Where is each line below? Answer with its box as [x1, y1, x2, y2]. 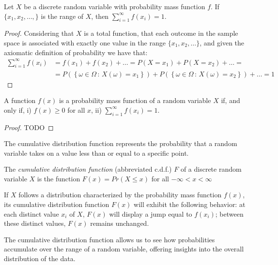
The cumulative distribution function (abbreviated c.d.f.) [4, 164, 172, 174]
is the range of [41, 11, 84, 21]
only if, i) [4, 104, 31, 115]
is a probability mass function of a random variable [59, 95, 211, 105]
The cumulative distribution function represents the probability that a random [4, 138, 237, 148]
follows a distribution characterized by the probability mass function [18, 190, 222, 200]
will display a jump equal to [109, 208, 192, 219]
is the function [37, 173, 80, 183]
